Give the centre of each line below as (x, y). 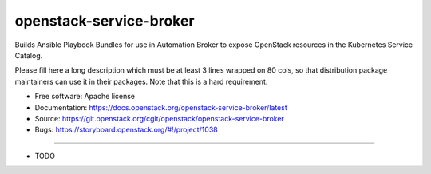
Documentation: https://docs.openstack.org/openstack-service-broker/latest (161, 107)
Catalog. (29, 55)
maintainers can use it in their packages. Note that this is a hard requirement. (141, 81)
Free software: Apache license (85, 97)
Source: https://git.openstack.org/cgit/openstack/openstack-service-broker (160, 118)
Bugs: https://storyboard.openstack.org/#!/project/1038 (127, 130)
